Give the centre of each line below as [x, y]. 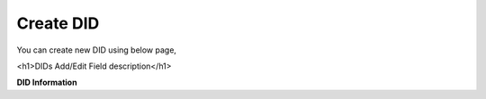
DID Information [47, 82]
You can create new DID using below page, [97, 50]
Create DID [58, 23]
